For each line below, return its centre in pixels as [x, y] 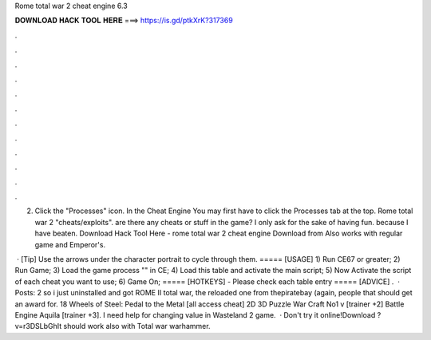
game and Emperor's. [70, 244]
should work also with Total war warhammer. [137, 326]
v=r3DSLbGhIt [38, 326]
